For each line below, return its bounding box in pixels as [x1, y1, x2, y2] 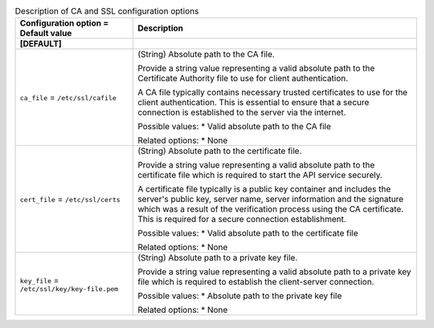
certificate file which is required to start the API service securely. [137, 169, 383, 180]
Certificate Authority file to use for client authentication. [137, 73, 349, 84]
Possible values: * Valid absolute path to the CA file [137, 121, 331, 132]
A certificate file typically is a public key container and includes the [137, 184, 391, 195]
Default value [19, 28, 72, 39]
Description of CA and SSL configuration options [14, 6, 199, 17]
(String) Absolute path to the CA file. [137, 49, 275, 60]
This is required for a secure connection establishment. [137, 213, 347, 225]
